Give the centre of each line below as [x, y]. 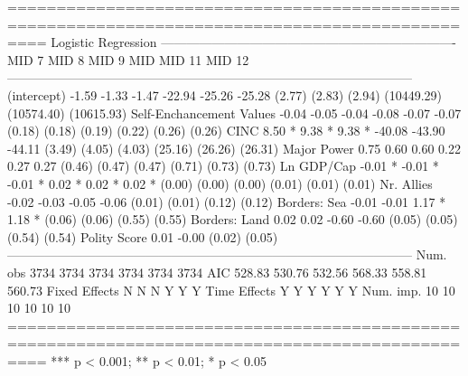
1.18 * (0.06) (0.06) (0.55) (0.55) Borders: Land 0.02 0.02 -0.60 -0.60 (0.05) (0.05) [233, 219]
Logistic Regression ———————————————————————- [253, 42]
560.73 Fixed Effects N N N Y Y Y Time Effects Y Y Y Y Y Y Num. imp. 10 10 [231, 290]
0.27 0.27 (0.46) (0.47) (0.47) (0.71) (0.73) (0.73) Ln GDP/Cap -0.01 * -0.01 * [223, 166]
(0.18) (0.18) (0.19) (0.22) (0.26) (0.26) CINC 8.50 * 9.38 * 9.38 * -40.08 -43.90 [226, 131]
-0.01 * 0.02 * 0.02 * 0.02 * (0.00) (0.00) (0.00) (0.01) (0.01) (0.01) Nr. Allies [220, 183]
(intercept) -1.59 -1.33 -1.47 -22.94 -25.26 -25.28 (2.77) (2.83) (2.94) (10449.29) [225, 94]
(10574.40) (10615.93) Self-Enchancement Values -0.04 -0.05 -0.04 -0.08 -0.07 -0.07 [234, 113]
